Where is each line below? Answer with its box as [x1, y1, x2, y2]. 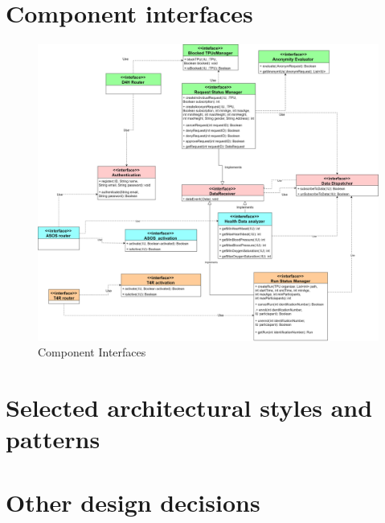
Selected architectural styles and [6, 391, 373, 424]
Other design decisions [6, 485, 260, 518]
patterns [6, 422, 100, 455]
